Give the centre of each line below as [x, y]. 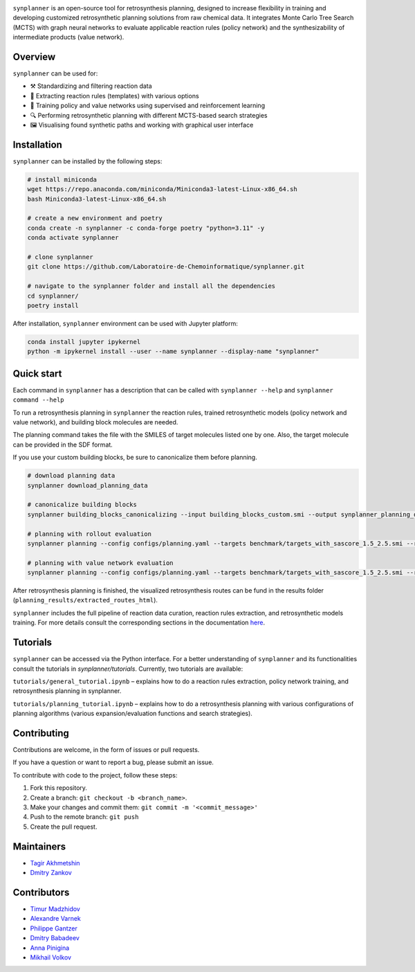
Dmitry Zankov [51, 873]
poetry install [53, 306]
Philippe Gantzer [54, 928]
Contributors [41, 892]
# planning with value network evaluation [100, 563]
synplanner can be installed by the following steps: [87, 161]
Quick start [37, 373]
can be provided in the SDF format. [63, 444]
